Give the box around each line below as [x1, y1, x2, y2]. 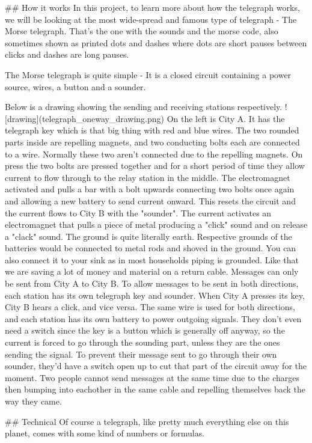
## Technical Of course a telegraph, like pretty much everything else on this [5, 415, 289, 427]
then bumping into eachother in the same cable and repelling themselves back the [5, 383, 306, 396]
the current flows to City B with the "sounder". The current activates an [5, 206, 272, 219]
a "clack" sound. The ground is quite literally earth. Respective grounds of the [5, 230, 292, 242]
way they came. [5, 395, 62, 407]
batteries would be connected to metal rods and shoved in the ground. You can [5, 242, 296, 254]
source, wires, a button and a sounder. [5, 80, 146, 93]
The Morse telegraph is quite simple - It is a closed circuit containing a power [5, 68, 292, 81]
